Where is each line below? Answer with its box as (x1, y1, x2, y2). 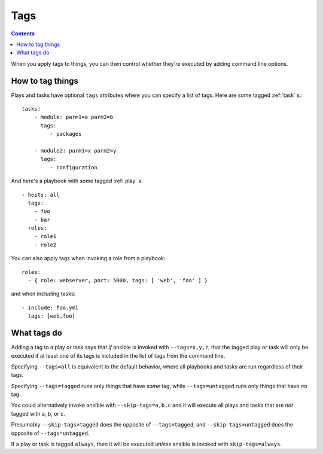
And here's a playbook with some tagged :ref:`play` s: (11, 177, 144, 185)
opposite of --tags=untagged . (11, 429, 90, 437)
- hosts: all (22, 191, 60, 198)
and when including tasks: (11, 290, 76, 297)
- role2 (33, 241, 57, 248)
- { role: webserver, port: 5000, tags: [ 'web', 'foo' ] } (28, 277, 208, 284)
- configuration (50, 164, 98, 170)
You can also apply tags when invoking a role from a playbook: (11, 255, 166, 262)
